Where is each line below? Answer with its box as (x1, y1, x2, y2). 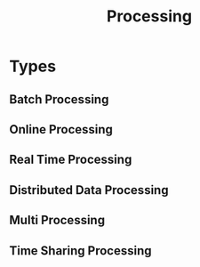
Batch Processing (9, 92, 109, 107)
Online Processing (9, 122, 114, 137)
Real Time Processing (9, 152, 132, 167)
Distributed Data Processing (9, 182, 169, 198)
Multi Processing (9, 213, 105, 228)
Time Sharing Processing (9, 243, 152, 258)
